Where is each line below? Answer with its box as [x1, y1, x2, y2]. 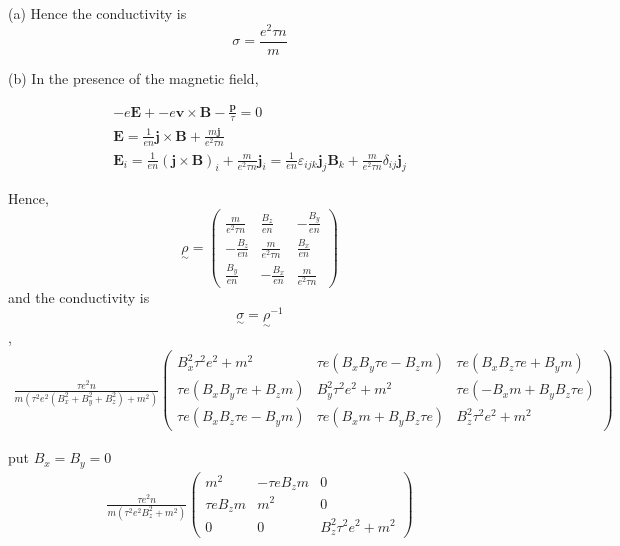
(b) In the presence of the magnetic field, [8, 67, 259, 88]
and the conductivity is [8, 286, 150, 307]
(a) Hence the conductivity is [8, 3, 187, 23]
